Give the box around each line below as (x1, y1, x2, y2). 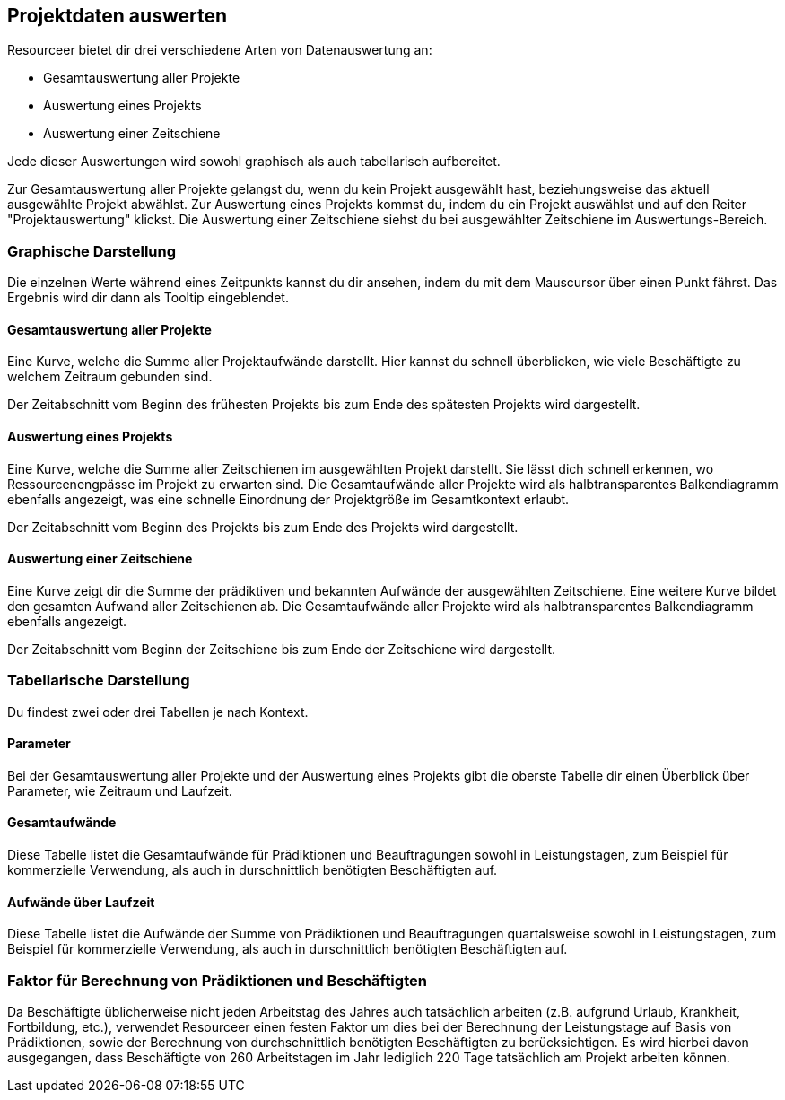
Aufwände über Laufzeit (7, 894, 155, 910)
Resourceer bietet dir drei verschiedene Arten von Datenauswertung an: (7, 42, 432, 58)
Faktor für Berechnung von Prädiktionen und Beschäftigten (7, 971, 427, 990)
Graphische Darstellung (7, 241, 177, 260)
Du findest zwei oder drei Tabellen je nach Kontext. (7, 703, 309, 720)
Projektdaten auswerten (7, 4, 227, 27)
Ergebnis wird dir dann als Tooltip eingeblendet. (7, 290, 289, 306)
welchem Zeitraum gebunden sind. (7, 369, 213, 385)
